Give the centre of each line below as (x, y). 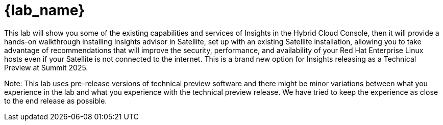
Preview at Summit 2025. (46, 67)
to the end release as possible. (56, 101)
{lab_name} (45, 10)
